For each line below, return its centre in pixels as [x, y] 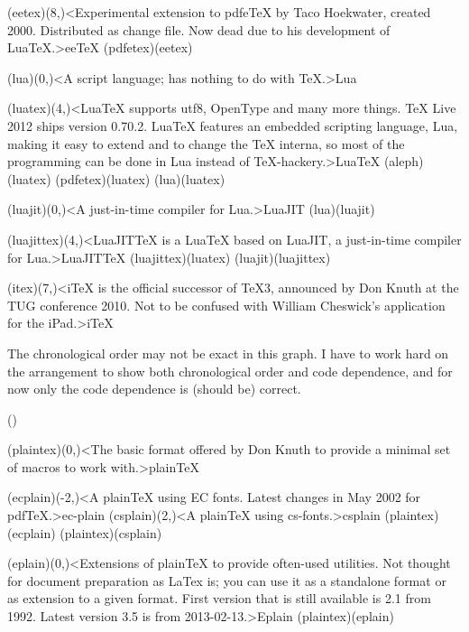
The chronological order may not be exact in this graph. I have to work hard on [228, 353]
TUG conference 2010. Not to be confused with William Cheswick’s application [226, 305]
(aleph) [404, 161]
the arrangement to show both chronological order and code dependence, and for [230, 371]
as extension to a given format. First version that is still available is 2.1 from [219, 598]
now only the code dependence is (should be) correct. [154, 389]
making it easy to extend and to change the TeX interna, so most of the [206, 143]
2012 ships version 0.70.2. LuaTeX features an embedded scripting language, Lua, [233, 125]
